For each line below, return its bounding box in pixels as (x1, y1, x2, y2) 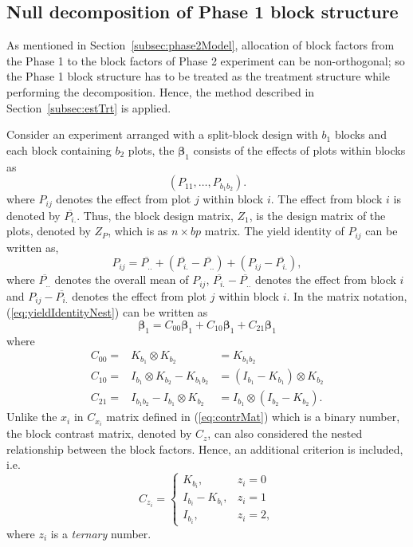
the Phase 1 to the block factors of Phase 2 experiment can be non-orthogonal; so (6, 52, 405, 69)
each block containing (6, 141, 112, 158)
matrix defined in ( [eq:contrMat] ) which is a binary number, (106, 408, 400, 425)
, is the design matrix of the (249, 207, 386, 223)
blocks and (334, 126, 387, 143)
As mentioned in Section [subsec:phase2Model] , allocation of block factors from (6, 37, 395, 53)
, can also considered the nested (207, 425, 363, 442)
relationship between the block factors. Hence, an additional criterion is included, (6, 440, 403, 457)
